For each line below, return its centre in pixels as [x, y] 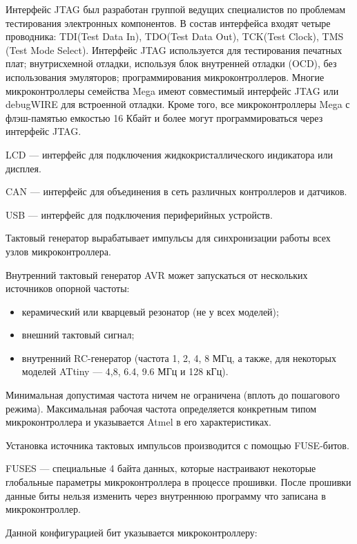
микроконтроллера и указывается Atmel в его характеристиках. [138, 422]
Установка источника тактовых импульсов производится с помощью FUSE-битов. [177, 445]
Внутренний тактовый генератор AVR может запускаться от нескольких [157, 274]
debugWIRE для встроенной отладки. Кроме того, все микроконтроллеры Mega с [178, 104]
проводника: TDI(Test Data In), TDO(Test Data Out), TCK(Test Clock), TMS [175, 36]
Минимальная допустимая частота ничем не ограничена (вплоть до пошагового [173, 395]
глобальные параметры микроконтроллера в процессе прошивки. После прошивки [178, 482]
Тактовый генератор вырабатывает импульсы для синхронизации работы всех [168, 238]
